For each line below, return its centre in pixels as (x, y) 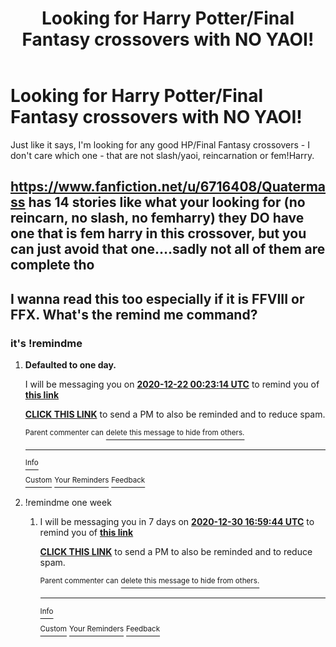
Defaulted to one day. (70, 365)
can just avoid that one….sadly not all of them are (168, 249)
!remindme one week (68, 503)
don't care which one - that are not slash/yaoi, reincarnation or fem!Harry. (162, 155)
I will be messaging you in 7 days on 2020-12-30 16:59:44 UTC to (177, 522)
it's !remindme (46, 343)
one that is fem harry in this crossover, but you (158, 233)
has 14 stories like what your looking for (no (167, 202)
